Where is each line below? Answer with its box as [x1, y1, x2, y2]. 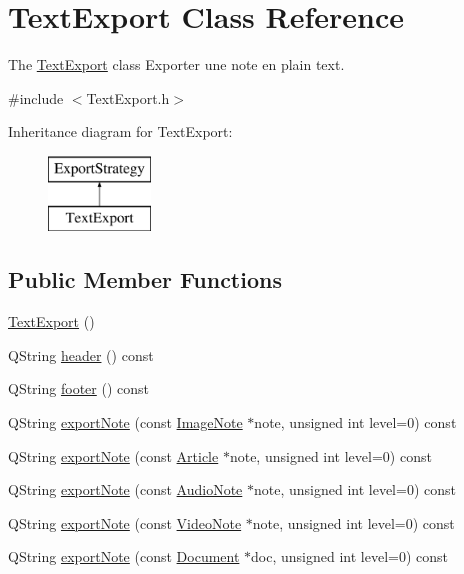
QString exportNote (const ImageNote [8, 412, 243, 433]
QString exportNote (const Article [8, 445, 219, 466]
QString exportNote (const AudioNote [8, 479, 243, 500]
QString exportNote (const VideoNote [8, 512, 242, 533]
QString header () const [8, 344, 154, 365]
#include [8, 87, 64, 108]
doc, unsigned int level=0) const [251, 546, 448, 567]
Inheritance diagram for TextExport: [8, 121, 233, 142]
